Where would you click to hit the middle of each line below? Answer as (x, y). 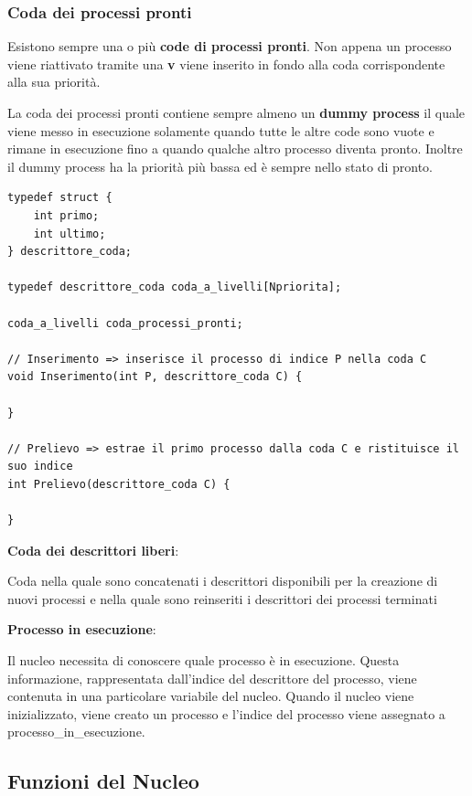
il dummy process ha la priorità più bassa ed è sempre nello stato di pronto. (220, 166)
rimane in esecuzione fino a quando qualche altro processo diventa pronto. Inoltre (235, 149)
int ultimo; (70, 233)
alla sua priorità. (54, 82)
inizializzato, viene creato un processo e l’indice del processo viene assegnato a (226, 713)
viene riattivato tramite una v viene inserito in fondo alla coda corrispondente (226, 64)
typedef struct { (60, 198)
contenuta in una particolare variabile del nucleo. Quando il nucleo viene (211, 696)
